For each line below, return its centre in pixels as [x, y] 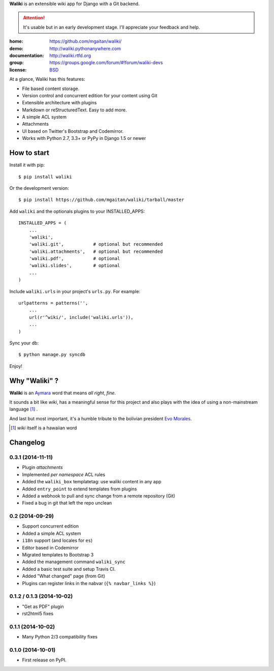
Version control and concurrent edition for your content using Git [90, 95]
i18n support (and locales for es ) [57, 541]
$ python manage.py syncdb [52, 355]
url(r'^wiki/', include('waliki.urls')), [81, 317]
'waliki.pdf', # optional [74, 259]
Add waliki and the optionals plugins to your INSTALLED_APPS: [77, 211]
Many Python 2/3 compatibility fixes [60, 637]
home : [16, 41]
